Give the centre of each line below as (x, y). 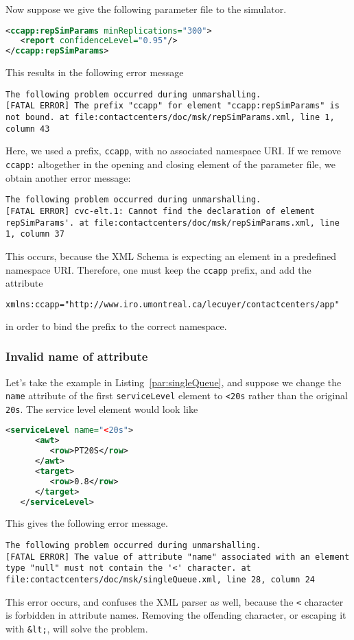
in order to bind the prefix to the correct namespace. (116, 325)
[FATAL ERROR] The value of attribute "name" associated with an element (178, 557)
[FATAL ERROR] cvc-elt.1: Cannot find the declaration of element (161, 211)
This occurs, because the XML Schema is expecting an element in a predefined (171, 256)
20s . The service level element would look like (102, 408)
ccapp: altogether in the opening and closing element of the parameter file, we (171, 164)
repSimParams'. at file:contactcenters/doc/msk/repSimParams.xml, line (173, 223)
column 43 (28, 129)
